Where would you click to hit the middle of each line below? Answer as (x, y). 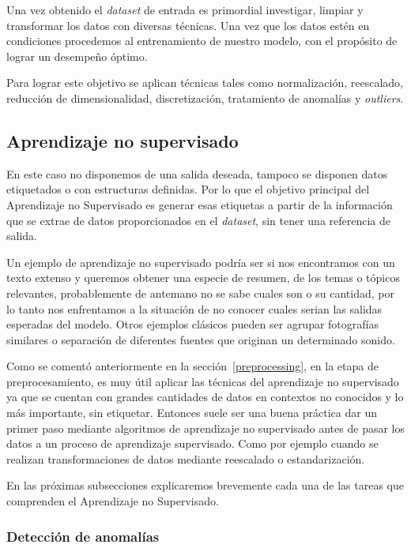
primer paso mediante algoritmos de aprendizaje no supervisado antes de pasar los (205, 428)
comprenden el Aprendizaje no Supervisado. (113, 501)
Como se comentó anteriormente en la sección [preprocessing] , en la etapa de (192, 366)
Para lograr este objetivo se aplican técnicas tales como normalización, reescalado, (205, 83)
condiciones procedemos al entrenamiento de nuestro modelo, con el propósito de (202, 41)
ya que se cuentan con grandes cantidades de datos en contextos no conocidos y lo (205, 397)
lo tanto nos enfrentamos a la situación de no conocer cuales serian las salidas (194, 308)
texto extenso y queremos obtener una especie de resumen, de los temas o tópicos (203, 278)
